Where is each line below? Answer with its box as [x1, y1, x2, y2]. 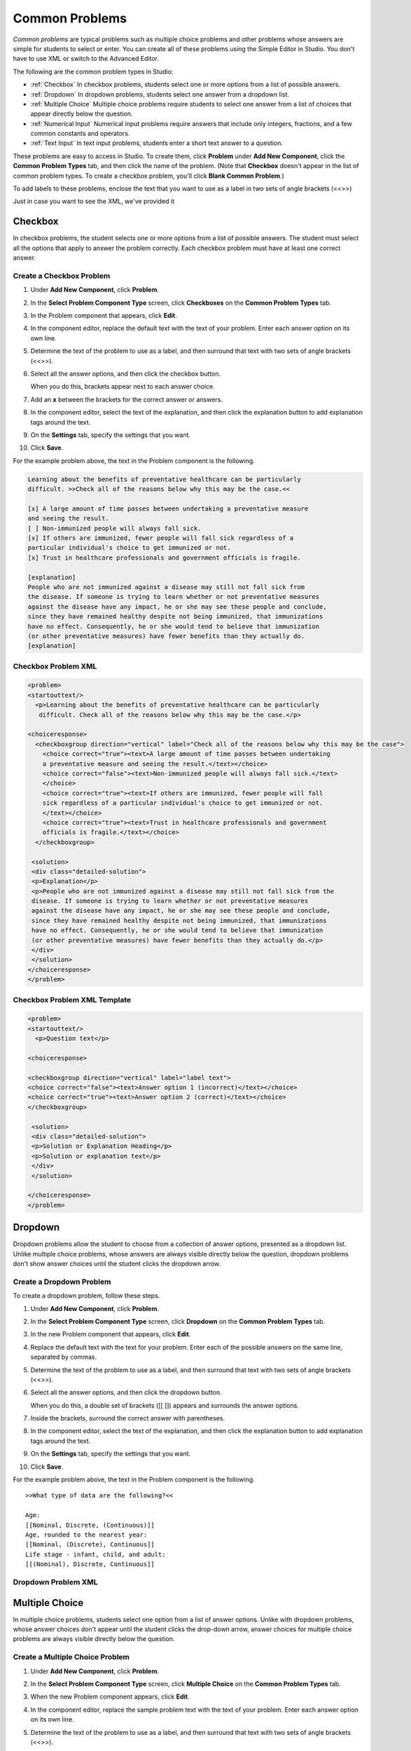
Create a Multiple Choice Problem [13, 1652, 130, 1662]
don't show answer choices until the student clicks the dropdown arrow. [13, 1259, 221, 1268]
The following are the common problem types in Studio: [13, 67, 174, 76]
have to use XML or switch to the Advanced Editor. [13, 55, 159, 63]
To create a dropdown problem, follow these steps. [13, 1292, 160, 1300]
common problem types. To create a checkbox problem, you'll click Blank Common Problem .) [13, 172, 285, 180]
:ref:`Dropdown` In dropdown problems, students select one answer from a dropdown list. [30, 90, 290, 98]
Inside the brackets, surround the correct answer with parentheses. [30, 1414, 225, 1423]
